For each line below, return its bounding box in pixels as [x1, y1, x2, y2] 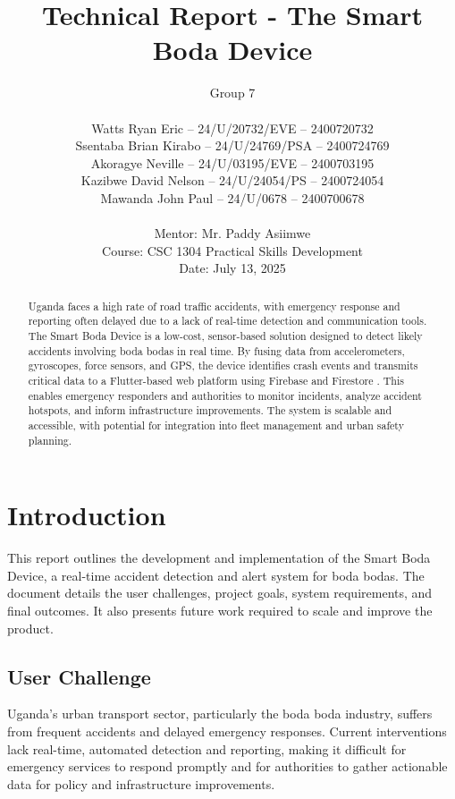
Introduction [7, 497, 166, 533]
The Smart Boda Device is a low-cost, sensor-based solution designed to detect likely [28, 327, 423, 343]
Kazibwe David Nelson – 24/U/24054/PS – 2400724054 [80, 171, 384, 190]
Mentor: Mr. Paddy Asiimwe [154, 224, 311, 242]
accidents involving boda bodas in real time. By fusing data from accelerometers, [28, 343, 405, 358]
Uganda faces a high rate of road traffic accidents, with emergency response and [28, 298, 400, 313]
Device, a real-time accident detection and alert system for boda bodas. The [7, 565, 425, 584]
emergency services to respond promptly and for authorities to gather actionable [7, 757, 448, 776]
